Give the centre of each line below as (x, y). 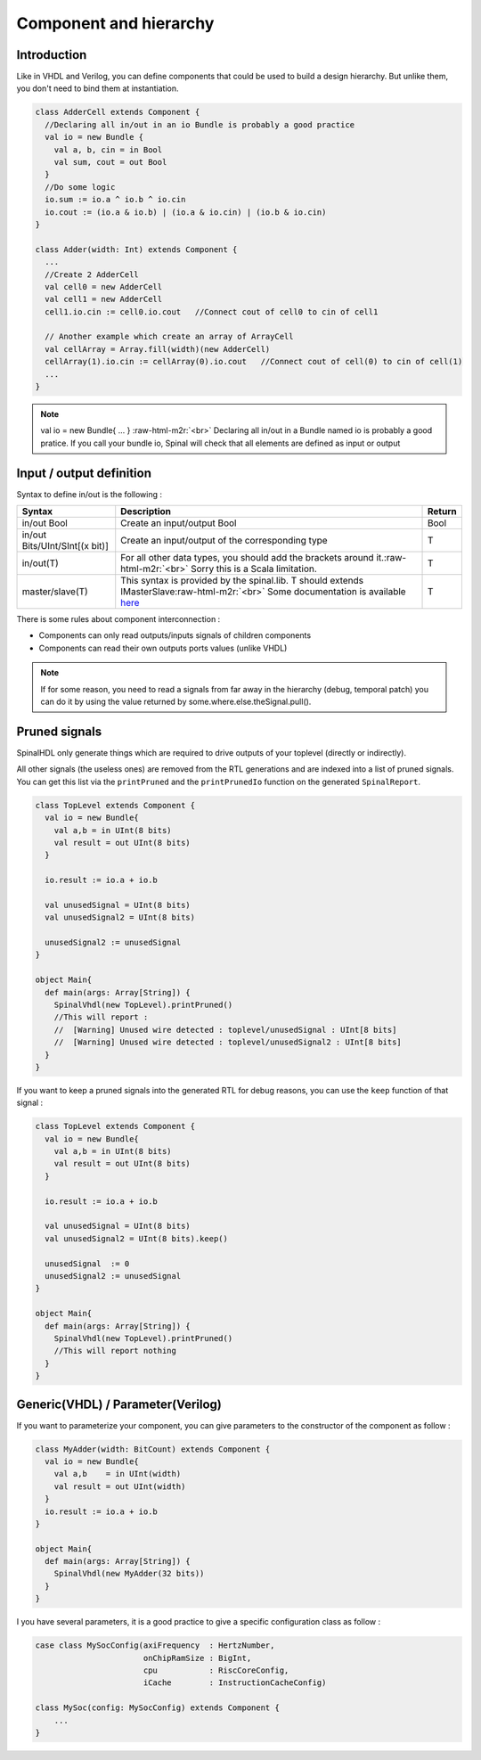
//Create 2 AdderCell (92, 274)
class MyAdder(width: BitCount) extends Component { (153, 1449)
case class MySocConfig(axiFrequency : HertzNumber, (155, 1645)
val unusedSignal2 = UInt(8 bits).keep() (137, 1238)
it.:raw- (391, 558)
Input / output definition (84, 473)
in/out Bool (45, 523)
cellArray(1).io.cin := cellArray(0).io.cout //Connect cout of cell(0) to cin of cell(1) (254, 362)
